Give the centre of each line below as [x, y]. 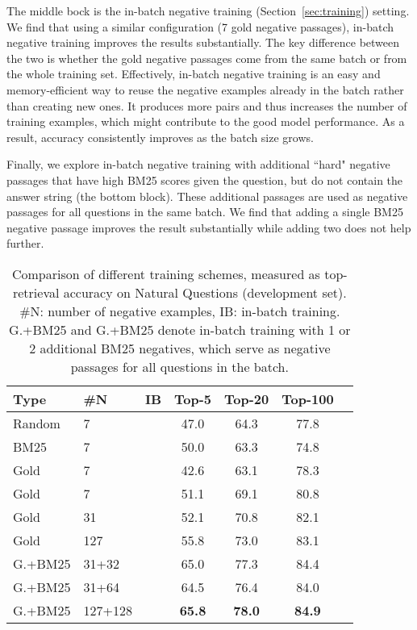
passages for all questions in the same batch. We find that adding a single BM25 [205, 212]
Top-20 [247, 398]
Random [37, 423]
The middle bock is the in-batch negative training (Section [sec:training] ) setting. [208, 10]
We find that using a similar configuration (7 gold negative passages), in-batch [200, 26]
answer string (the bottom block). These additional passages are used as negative [207, 196]
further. [25, 243]
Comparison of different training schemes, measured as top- [179, 273]
